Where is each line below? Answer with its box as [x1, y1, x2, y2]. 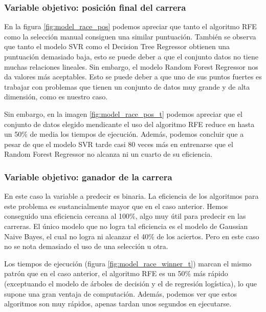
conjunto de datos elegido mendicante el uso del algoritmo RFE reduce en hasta [4, 118, 255, 129]
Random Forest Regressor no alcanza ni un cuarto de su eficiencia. [4, 149, 213, 159]
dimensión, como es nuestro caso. [4, 91, 108, 102]
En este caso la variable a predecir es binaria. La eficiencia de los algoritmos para [4, 191, 259, 201]
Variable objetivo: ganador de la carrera [4, 170, 172, 183]
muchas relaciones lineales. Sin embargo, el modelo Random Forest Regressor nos [4, 61, 258, 72]
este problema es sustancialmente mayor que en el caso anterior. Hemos [4, 200, 228, 211]
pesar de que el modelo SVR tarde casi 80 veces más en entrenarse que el [4, 138, 233, 149]
